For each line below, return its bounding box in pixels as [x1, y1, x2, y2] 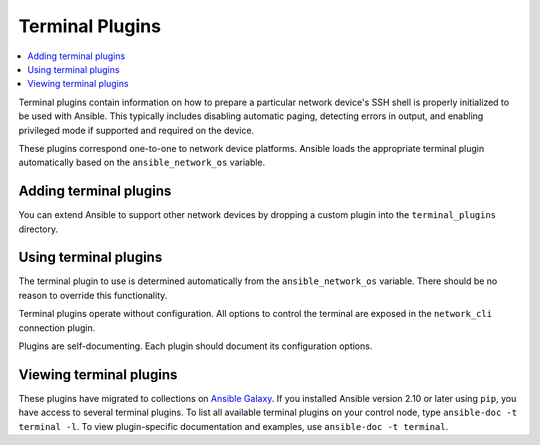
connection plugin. [18, 321, 96, 334]
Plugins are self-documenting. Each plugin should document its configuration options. [18, 340, 373, 352]
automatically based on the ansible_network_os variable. [18, 156, 266, 169]
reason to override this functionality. [18, 289, 168, 301]
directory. [18, 223, 59, 235]
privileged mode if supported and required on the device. [18, 124, 255, 136]
